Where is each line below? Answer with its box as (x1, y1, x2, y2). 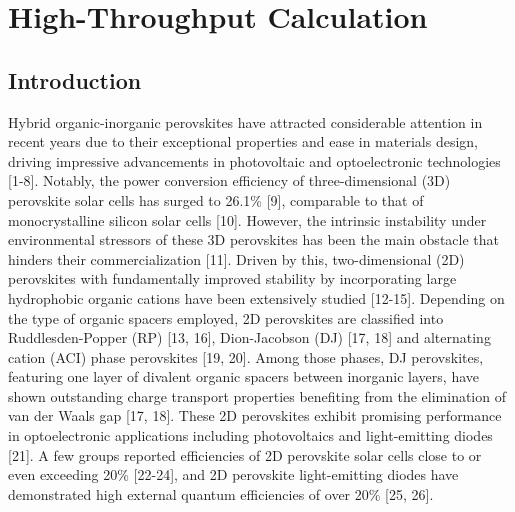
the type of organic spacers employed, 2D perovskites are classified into (8, 307, 444, 328)
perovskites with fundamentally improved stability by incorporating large (8, 268, 457, 289)
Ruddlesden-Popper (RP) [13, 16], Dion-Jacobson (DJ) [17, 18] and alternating (8, 327, 491, 348)
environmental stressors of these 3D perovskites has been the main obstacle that (8, 229, 499, 250)
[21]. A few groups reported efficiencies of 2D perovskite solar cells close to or (8, 444, 482, 465)
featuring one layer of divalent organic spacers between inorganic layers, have (8, 366, 480, 387)
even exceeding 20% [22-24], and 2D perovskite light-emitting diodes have (8, 464, 459, 485)
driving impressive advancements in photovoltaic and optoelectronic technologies (8, 150, 501, 171)
